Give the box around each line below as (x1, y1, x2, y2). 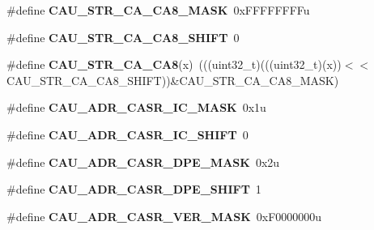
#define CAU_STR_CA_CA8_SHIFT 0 (6, 28, 240, 45)
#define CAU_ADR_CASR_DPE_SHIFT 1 (6, 181, 261, 198)
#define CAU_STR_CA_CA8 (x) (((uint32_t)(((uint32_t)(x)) (6, 56, 342, 73)
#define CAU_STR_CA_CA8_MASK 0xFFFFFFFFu (6, 2, 310, 18)
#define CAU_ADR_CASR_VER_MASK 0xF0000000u (6, 207, 322, 224)
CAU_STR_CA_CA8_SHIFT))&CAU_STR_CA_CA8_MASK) (6, 71, 339, 88)
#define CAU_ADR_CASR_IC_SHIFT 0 (6, 126, 249, 143)
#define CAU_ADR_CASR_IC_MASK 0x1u (6, 99, 266, 116)
